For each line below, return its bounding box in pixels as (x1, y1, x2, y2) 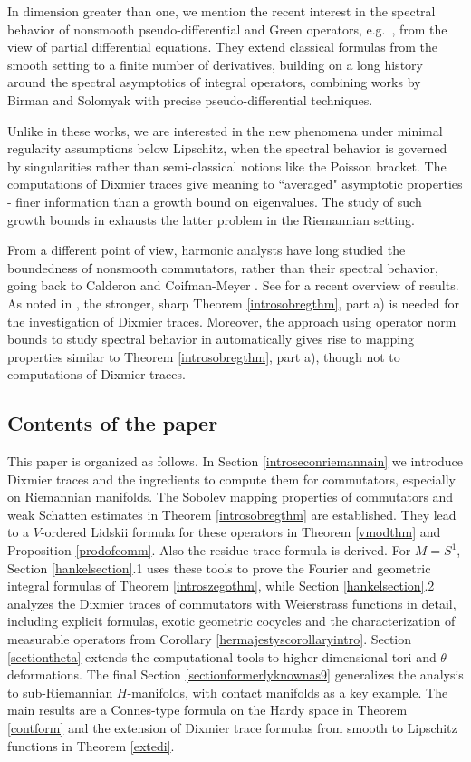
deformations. (7, 665, 82, 684)
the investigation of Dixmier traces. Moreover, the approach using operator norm (7, 311, 457, 330)
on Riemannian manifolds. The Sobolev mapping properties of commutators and (7, 487, 454, 506)
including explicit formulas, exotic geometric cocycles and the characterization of (7, 611, 456, 630)
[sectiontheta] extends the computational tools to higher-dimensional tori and (7, 647, 437, 666)
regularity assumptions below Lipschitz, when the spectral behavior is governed (7, 139, 447, 158)
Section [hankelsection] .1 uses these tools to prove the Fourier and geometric (7, 558, 431, 577)
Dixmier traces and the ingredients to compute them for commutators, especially (7, 469, 456, 488)
